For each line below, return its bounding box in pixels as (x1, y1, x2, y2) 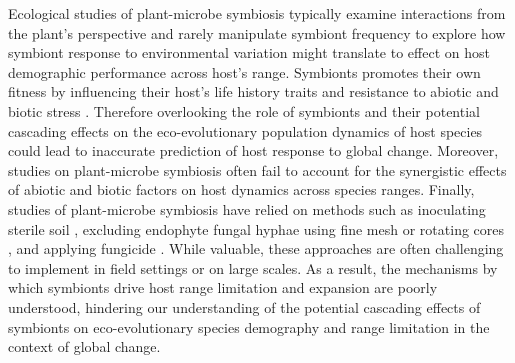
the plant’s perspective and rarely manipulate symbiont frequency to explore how (8, 22, 506, 43)
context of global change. (8, 336, 161, 357)
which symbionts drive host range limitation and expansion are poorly (8, 277, 438, 298)
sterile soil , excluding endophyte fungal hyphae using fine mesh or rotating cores (8, 218, 505, 239)
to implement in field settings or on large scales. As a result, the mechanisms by (8, 257, 498, 278)
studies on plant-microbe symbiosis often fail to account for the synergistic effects (8, 159, 507, 180)
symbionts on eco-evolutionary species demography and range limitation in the (8, 316, 490, 337)
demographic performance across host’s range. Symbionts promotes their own (8, 61, 481, 82)
